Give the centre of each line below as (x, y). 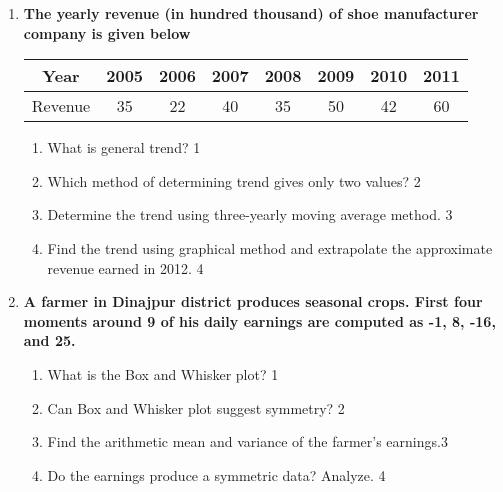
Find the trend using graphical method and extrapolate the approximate (270, 247)
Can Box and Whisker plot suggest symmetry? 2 (196, 407)
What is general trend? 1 (124, 147)
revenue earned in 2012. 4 (125, 267)
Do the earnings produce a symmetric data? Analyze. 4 (216, 474)
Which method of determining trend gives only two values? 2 (234, 180)
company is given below (107, 32)
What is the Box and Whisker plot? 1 (163, 373)
